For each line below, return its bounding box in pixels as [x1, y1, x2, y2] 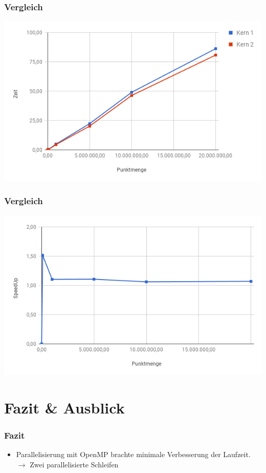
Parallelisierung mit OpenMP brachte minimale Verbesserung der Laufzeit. [16, 449, 251, 460]
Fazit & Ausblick [4, 397, 125, 418]
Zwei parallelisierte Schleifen [30, 459, 119, 470]
